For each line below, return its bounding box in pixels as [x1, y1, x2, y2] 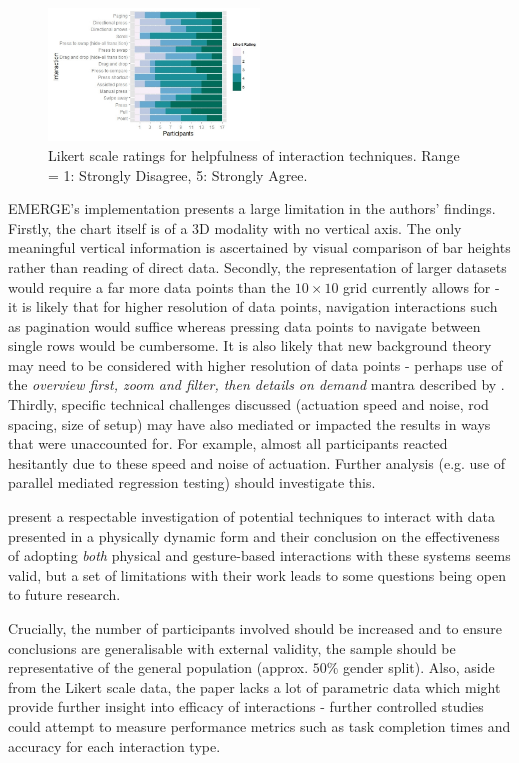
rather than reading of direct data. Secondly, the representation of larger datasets [8, 256, 507, 277]
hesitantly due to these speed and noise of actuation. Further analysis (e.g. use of [8, 452, 506, 473]
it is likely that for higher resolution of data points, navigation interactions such [8, 296, 498, 317]
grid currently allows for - [343, 276, 500, 297]
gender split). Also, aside [343, 657, 495, 678]
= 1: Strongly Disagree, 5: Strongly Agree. [48, 164, 308, 185]
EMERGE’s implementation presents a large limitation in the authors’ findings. [8, 198, 496, 219]
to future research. [8, 584, 121, 605]
